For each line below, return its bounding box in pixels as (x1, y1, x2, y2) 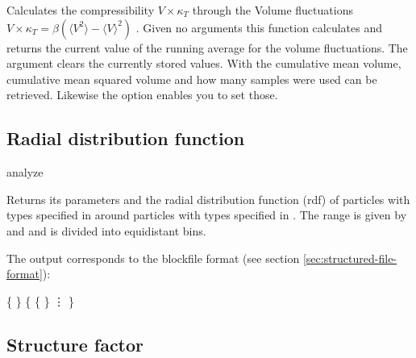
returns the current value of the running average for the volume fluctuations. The (6, 39, 408, 56)
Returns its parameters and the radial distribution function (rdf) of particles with (6, 190, 410, 207)
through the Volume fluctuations (192, 2, 353, 18)
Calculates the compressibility (6, 2, 155, 18)
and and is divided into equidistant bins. (6, 222, 206, 239)
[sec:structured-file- (302, 249, 397, 266)
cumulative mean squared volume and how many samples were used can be (6, 70, 377, 87)
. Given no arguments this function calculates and (135, 19, 382, 35)
